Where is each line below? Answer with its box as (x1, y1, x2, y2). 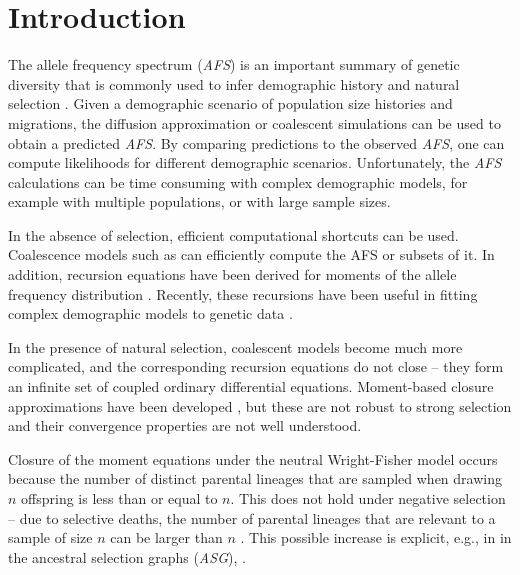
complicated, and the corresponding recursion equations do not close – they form (8, 356, 504, 377)
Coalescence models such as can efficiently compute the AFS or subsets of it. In (8, 244, 495, 265)
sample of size (8, 527, 93, 548)
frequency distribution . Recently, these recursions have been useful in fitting (8, 283, 478, 304)
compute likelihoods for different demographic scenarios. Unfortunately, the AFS (8, 152, 502, 173)
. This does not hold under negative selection (230, 488, 506, 508)
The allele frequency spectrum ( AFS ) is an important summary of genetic (8, 54, 460, 75)
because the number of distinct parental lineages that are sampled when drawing (8, 468, 502, 489)
